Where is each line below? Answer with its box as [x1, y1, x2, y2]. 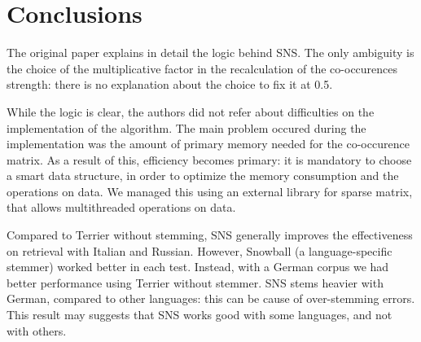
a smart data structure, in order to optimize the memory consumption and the [7, 167, 399, 184]
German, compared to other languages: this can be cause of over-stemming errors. [7, 290, 415, 307]
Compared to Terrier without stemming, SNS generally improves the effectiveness [7, 226, 413, 243]
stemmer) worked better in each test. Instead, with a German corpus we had [7, 258, 389, 275]
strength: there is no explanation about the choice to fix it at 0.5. [7, 76, 333, 93]
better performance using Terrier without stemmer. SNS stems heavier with [7, 274, 384, 291]
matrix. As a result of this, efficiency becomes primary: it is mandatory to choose [7, 151, 412, 168]
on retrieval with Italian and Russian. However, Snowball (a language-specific [7, 242, 392, 259]
